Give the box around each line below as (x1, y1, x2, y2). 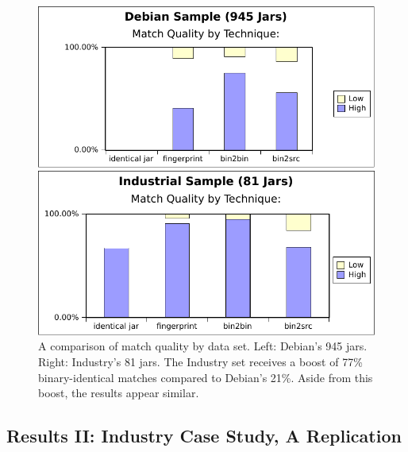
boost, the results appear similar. (38, 384, 199, 401)
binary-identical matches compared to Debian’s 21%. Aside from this (38, 369, 373, 385)
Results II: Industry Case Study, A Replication (6, 423, 402, 448)
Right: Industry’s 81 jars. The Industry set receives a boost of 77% (38, 353, 363, 370)
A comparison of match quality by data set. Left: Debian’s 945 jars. (38, 338, 368, 354)
